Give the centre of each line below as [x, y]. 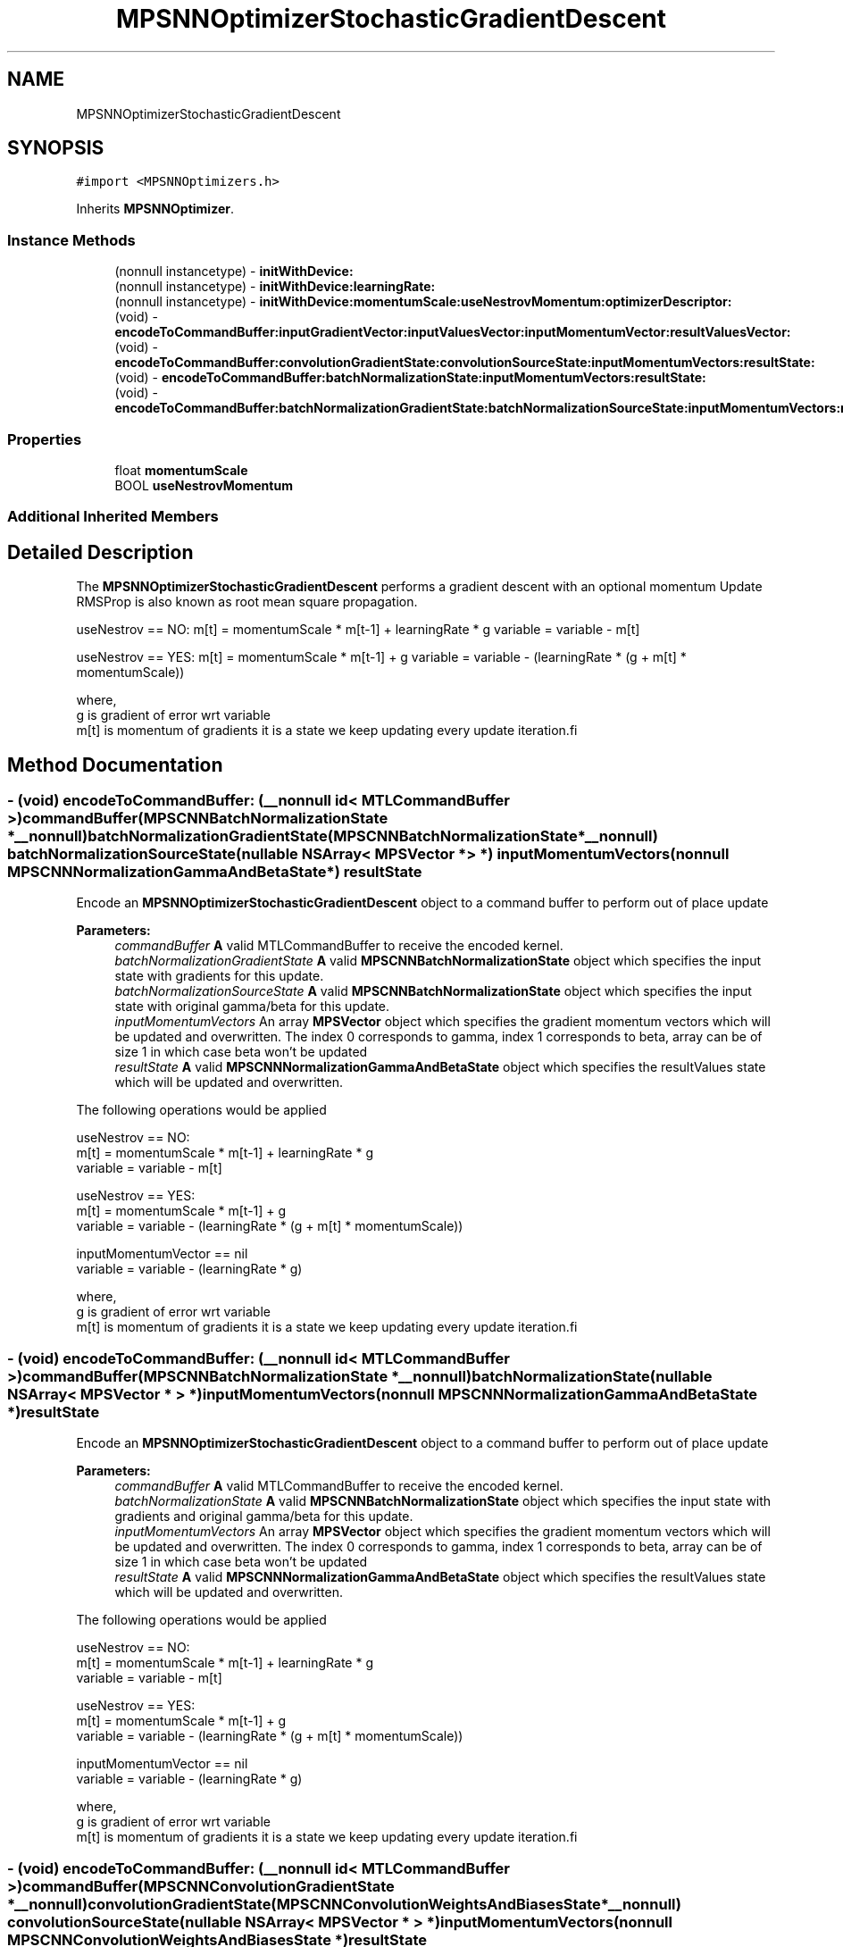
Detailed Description [100, 552]
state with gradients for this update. [219, 976]
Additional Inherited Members [113, 517]
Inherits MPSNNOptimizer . [155, 209]
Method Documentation [115, 765]
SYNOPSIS [56, 148]
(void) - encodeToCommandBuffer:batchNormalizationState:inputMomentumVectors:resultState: [410, 378]
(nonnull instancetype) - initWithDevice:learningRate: [275, 287]
